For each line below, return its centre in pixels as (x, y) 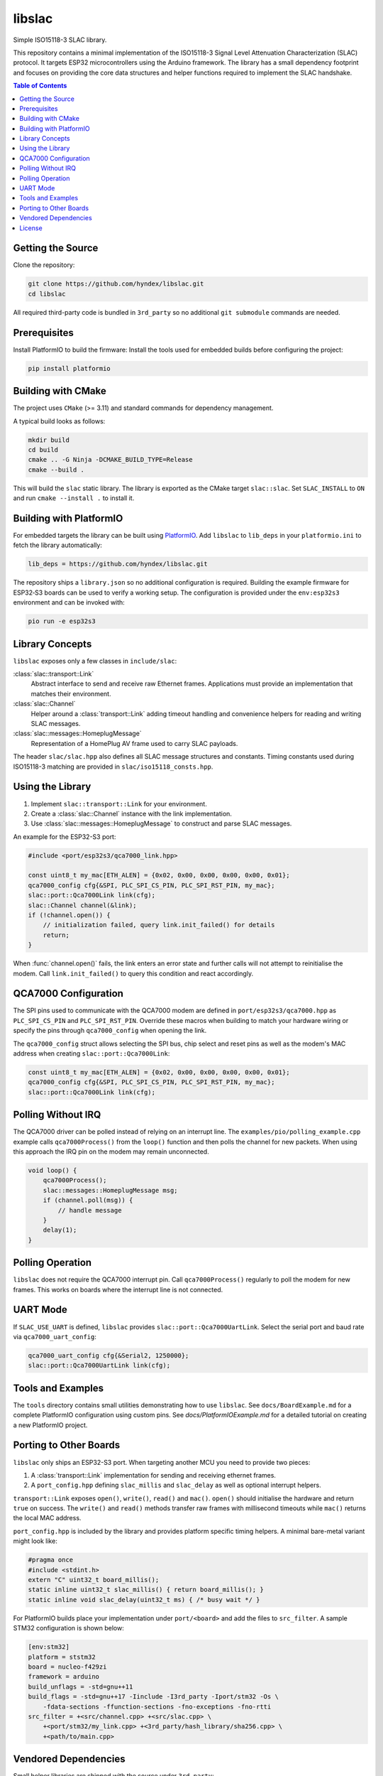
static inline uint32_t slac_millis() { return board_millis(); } (146, 1590)
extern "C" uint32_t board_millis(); (94, 1580)
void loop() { (52, 1171)
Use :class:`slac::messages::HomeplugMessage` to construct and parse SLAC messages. (161, 823)
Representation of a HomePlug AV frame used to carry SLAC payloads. (134, 743)
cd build (43, 450)
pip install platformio (70, 368)
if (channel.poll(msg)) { (88, 1200)
